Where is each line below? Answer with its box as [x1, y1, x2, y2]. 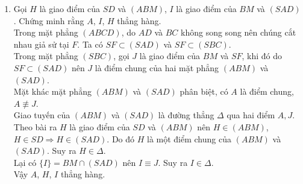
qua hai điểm [226, 109, 275, 121]
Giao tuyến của [13, 109, 70, 121]
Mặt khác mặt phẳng [13, 85, 92, 98]
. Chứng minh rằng [13, 14, 84, 27]
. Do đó [107, 132, 135, 145]
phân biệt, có [180, 85, 228, 98]
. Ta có [77, 37, 103, 50]
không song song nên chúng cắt [181, 26, 296, 39]
